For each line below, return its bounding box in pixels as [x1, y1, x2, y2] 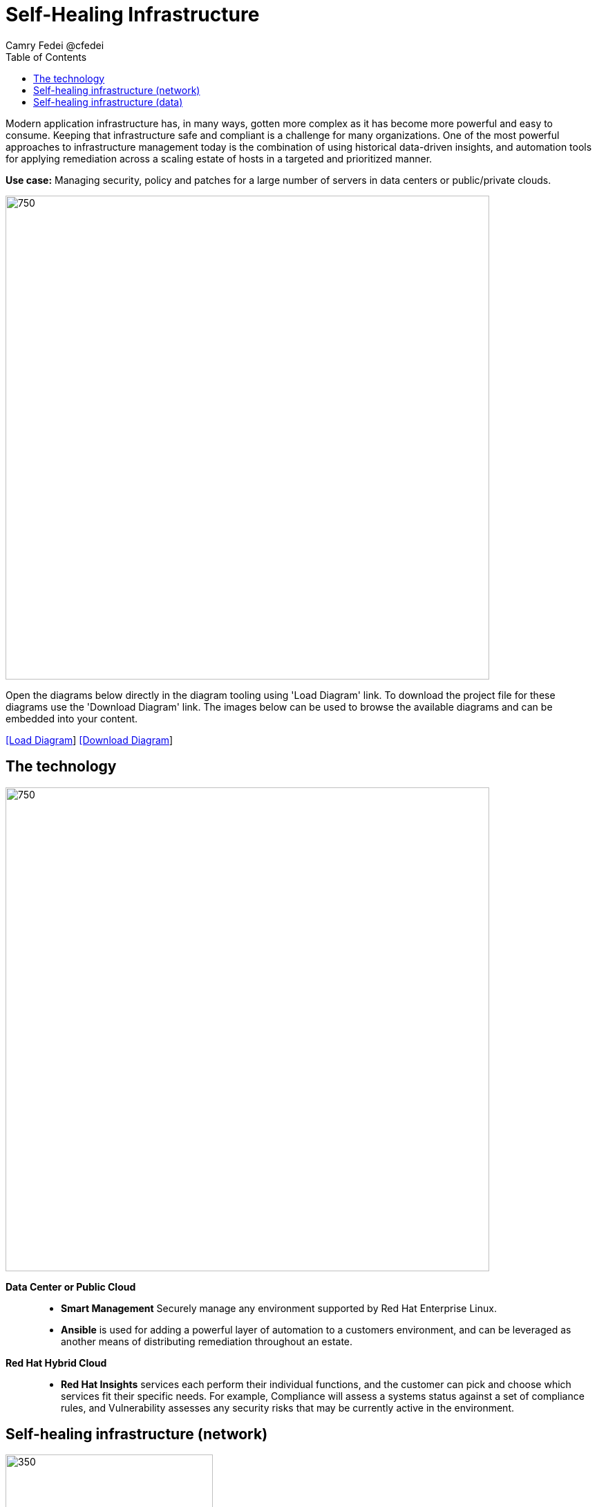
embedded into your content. [6, 712, 138, 724]
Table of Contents [6, 50, 87, 63]
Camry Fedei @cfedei [6, 39, 104, 51]
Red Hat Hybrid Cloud [6, 1356, 107, 1369]
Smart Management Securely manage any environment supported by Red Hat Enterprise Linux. [61, 1302, 497, 1314]
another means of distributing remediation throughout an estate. [61, 1335, 353, 1347]
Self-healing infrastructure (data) [33, 95, 183, 108]
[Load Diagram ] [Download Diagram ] [6, 733, 173, 746]
